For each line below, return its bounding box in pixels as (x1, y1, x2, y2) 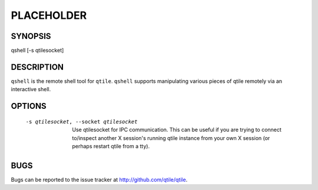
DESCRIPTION (11, 62, 64, 72)
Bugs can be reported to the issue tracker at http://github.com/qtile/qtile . (11, 176, 188, 183)
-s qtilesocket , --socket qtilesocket (25, 118, 138, 125)
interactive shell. (11, 86, 51, 93)
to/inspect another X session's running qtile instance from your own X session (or (72, 134, 270, 141)
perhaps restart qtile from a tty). (72, 142, 150, 149)
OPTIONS (11, 101, 47, 111)
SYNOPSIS (11, 31, 51, 41)
